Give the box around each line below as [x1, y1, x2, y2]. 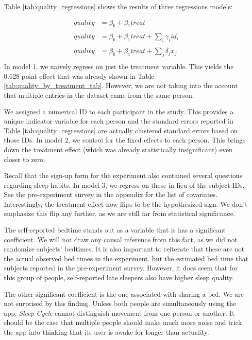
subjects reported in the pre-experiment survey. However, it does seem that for [4, 263, 238, 273]
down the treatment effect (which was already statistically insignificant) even [4, 144, 233, 154]
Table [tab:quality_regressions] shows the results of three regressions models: [4, 1, 233, 11]
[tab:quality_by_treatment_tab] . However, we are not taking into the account [4, 80, 238, 90]
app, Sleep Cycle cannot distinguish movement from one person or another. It [4, 307, 235, 318]
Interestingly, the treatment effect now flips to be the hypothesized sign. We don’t [4, 198, 248, 209]
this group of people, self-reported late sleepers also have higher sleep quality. [4, 272, 234, 283]
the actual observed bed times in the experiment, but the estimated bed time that [4, 253, 249, 263]
